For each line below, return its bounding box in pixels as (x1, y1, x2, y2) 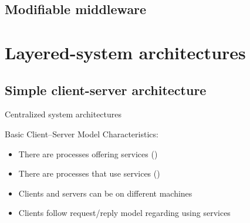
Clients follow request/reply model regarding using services (18, 207, 231, 219)
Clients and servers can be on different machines (18, 187, 192, 199)
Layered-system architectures (5, 40, 246, 64)
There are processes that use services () (18, 167, 160, 180)
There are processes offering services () (18, 147, 158, 160)
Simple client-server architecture (5, 80, 207, 99)
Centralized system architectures (5, 108, 122, 120)
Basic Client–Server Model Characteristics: (5, 127, 158, 140)
